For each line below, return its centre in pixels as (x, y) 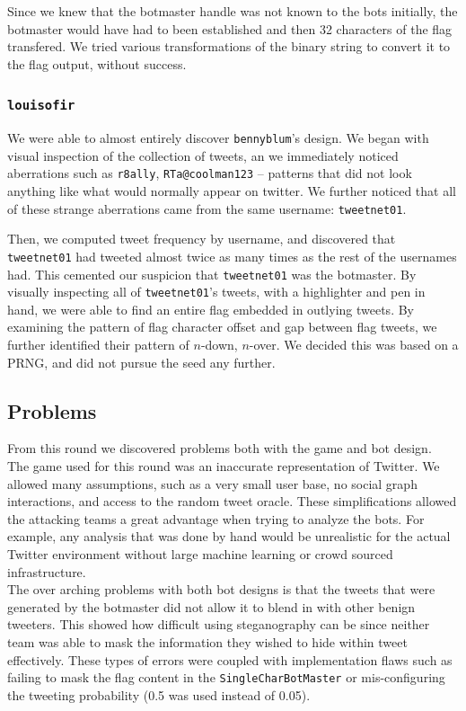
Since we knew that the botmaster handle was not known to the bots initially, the (233, 11)
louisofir (41, 106)
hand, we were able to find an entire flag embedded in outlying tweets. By (211, 309)
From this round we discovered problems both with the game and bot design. (220, 448)
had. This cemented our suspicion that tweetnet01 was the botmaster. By (212, 274)
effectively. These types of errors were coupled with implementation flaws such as (230, 659)
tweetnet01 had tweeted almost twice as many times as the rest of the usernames (232, 256)
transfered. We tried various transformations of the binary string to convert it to (229, 46)
